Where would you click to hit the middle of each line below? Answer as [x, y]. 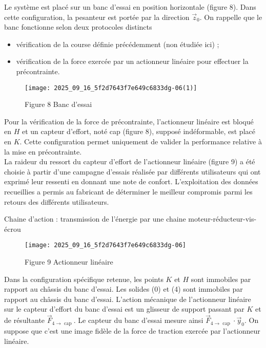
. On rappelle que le [231, 17]
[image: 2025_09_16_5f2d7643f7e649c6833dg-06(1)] [111, 88]
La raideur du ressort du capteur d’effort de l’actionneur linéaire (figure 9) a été [130, 161]
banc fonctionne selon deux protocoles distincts [78, 27]
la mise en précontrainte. [43, 151]
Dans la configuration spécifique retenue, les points [84, 279]
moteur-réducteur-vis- [222, 219]
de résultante [25, 320]
